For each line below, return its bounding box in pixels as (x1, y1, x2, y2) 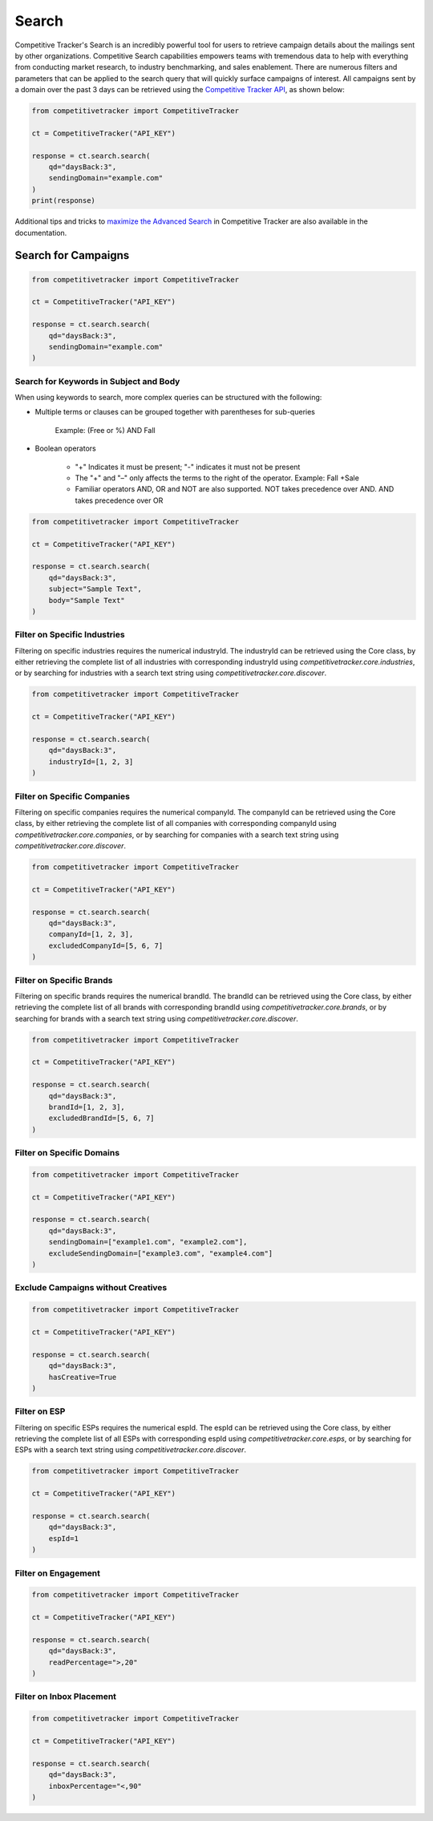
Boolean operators (34, 443, 96, 453)
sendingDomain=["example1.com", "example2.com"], (48, 1237, 248, 1247)
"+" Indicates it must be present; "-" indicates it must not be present (75, 462, 301, 471)
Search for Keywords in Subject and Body (14, 375, 180, 386)
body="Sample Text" (48, 596, 126, 605)
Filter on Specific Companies (14, 791, 130, 802)
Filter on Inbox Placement (14, 1691, 116, 1702)
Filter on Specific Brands (14, 974, 113, 985)
